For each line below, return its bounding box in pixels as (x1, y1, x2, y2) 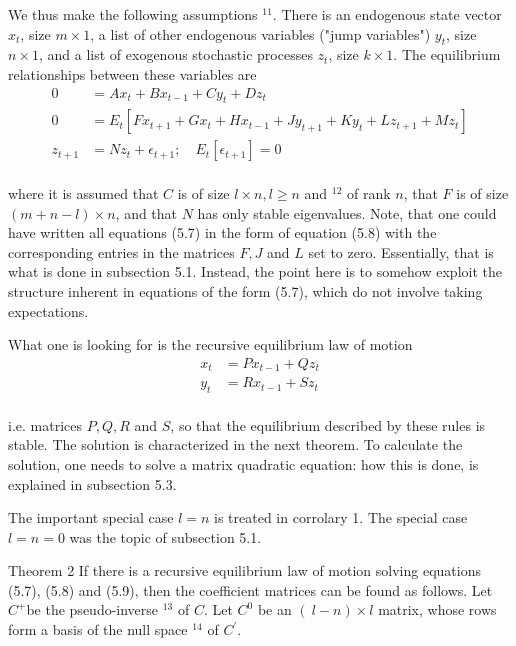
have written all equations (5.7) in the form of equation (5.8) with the (8, 222, 437, 243)
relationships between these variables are (8, 63, 257, 84)
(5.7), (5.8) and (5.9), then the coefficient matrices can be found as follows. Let (8, 579, 493, 600)
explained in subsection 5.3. (8, 473, 177, 494)
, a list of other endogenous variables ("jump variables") (90, 23, 431, 44)
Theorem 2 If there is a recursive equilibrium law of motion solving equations (8, 560, 481, 581)
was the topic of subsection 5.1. (69, 526, 262, 547)
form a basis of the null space (8, 619, 188, 640)
